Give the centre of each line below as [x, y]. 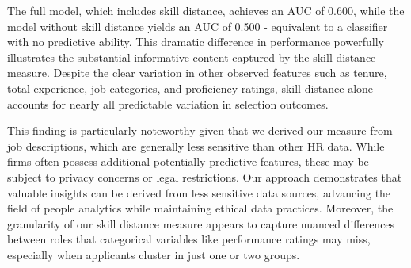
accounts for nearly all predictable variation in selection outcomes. [168, 103]
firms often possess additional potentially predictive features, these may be [188, 161]
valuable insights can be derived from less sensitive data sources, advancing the [199, 192]
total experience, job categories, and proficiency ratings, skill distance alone [190, 88]
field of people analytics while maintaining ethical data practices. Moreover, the [200, 208]
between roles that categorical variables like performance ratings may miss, [189, 239]
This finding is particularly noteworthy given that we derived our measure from [200, 130]
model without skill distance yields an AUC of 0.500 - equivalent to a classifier [198, 26]
